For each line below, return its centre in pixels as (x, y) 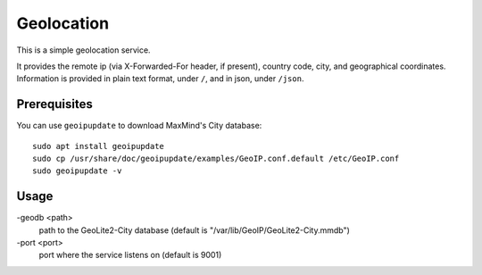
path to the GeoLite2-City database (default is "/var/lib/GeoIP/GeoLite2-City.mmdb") (194, 230)
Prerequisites (54, 104)
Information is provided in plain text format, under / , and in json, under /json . (160, 79)
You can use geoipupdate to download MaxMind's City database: (139, 126)
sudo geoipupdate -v (77, 171)
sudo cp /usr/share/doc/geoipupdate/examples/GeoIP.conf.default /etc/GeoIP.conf (216, 159)
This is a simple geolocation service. (83, 50)
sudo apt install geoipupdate (99, 146)
